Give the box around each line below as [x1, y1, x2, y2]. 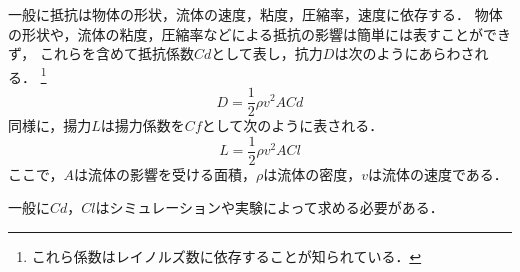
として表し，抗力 [211, 43, 323, 64]
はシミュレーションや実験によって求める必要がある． [95, 197, 444, 218]
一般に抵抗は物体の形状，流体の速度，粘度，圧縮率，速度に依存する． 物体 [8, 4, 503, 24]
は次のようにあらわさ [334, 43, 475, 64]
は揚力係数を [100, 115, 185, 136]
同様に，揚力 [8, 115, 92, 136]
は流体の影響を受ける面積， [73, 163, 256, 184]
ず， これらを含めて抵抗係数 [8, 43, 194, 64]
